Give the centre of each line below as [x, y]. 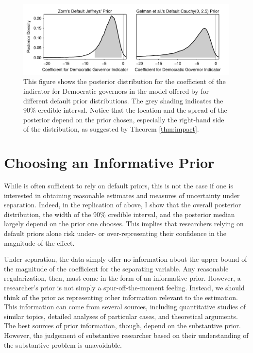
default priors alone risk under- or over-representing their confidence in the [115, 233]
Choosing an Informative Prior [109, 162]
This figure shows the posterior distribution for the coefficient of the [125, 81]
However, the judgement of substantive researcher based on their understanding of [126, 335]
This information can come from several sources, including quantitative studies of [125, 307]
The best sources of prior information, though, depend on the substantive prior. [122, 326]
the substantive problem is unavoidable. [63, 345]
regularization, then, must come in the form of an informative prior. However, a [122, 278]
